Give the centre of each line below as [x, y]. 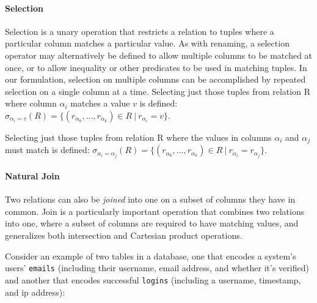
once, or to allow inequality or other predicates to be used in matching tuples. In [156, 67]
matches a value [100, 103]
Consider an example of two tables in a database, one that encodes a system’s [151, 256]
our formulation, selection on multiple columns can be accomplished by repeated [155, 79]
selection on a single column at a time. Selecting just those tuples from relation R [158, 91]
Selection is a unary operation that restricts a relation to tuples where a [140, 31]
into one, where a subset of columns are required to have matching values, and [152, 223]
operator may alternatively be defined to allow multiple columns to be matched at [159, 55]
